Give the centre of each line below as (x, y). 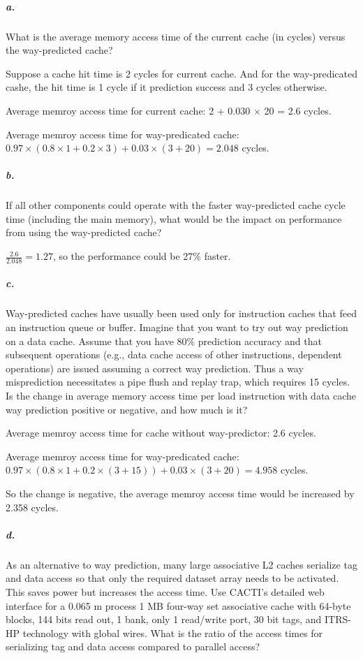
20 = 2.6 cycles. (298, 110)
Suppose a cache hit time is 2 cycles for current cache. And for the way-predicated (181, 73)
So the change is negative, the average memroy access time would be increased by (180, 493)
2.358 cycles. (32, 507)
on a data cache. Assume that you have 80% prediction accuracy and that (164, 341)
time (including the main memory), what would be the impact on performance (174, 218)
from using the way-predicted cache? (84, 232)
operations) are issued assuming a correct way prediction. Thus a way (155, 368)
